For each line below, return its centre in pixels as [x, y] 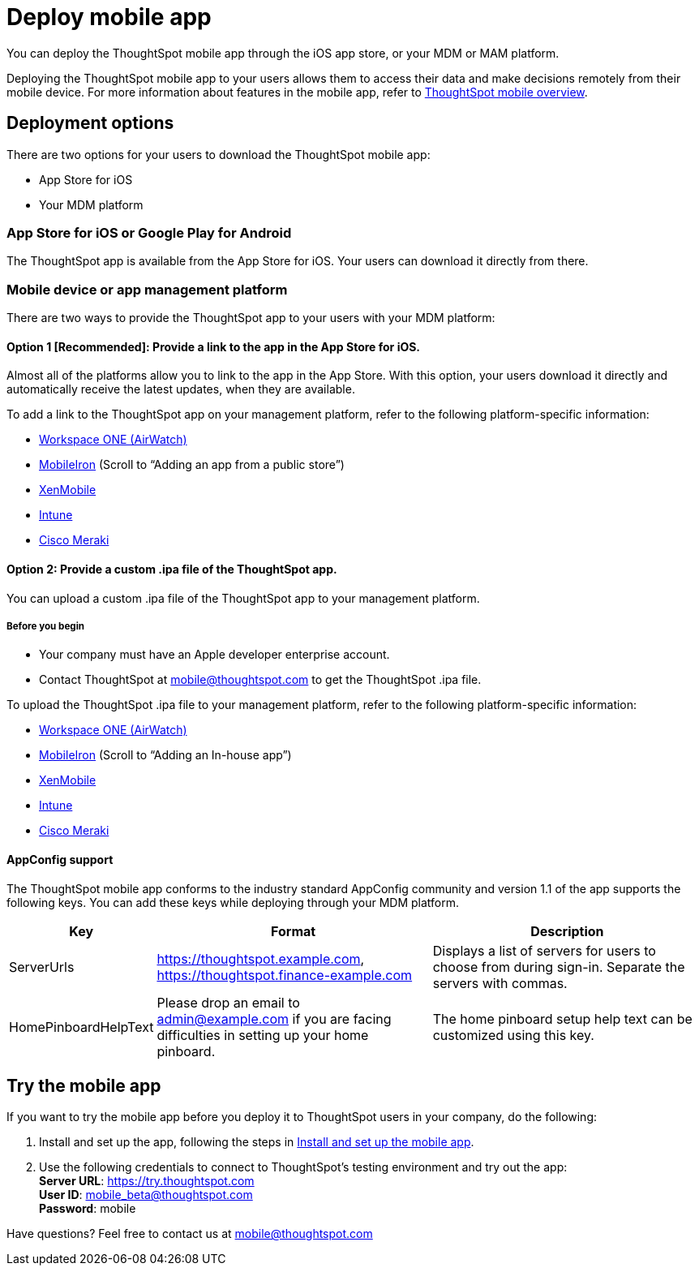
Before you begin [46, 626]
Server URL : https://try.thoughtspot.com [147, 1181]
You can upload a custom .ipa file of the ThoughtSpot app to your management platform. [243, 598]
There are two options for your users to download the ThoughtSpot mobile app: [219, 154]
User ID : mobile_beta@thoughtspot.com [146, 1195]
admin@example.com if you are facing [274, 1018]
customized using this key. [513, 1035]
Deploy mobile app [109, 17]
